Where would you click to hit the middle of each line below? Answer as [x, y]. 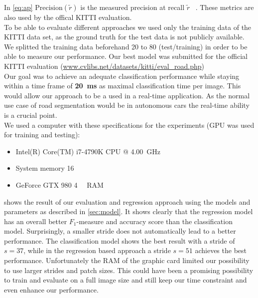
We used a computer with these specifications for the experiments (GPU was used [129, 125]
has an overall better [36, 221]
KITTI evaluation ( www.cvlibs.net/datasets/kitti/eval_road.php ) [104, 66]
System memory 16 [45, 168]
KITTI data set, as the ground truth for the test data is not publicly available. [124, 37]
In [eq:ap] [18, 7]
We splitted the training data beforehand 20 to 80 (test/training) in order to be [126, 46]
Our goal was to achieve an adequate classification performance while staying [122, 76]
